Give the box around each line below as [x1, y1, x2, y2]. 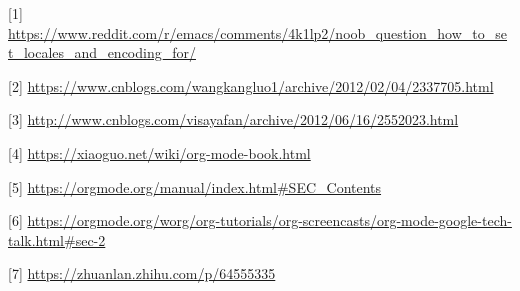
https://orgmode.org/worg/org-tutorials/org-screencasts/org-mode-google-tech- [27, 210, 512, 231]
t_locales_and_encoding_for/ [8, 42, 196, 63]
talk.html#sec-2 [8, 229, 106, 250]
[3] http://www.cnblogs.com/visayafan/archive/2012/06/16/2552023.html [8, 109, 459, 130]
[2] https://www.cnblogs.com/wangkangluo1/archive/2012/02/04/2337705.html [8, 75, 494, 96]
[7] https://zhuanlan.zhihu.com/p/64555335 [8, 263, 276, 284]
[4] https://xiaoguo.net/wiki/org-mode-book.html [8, 142, 311, 163]
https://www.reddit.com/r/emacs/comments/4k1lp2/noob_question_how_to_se [8, 22, 508, 43]
